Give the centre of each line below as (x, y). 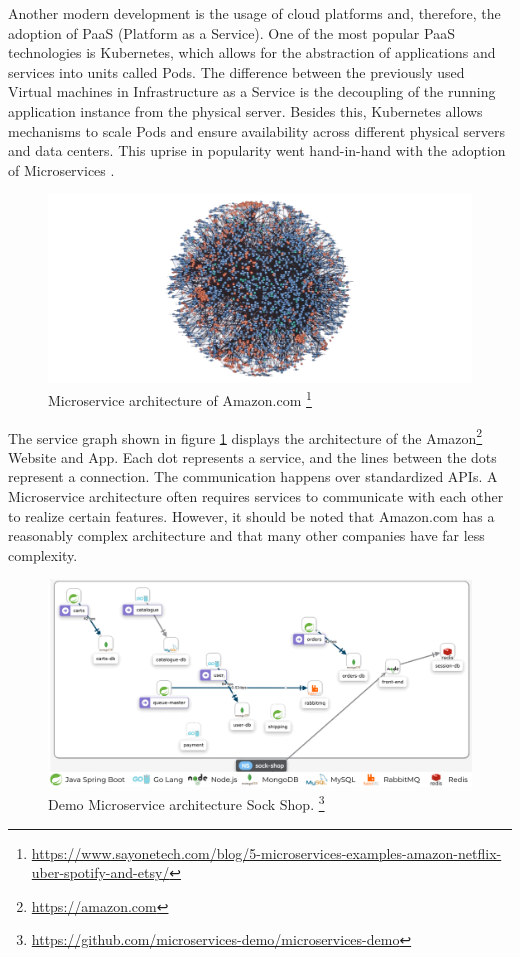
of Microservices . (61, 169)
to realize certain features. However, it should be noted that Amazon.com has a (251, 515)
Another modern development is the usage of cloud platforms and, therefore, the (254, 13)
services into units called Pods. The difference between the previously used (236, 71)
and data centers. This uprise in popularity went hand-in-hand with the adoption (257, 150)
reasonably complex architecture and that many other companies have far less (246, 535)
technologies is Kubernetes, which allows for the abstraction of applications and (252, 52)
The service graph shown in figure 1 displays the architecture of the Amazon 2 (245, 436)
